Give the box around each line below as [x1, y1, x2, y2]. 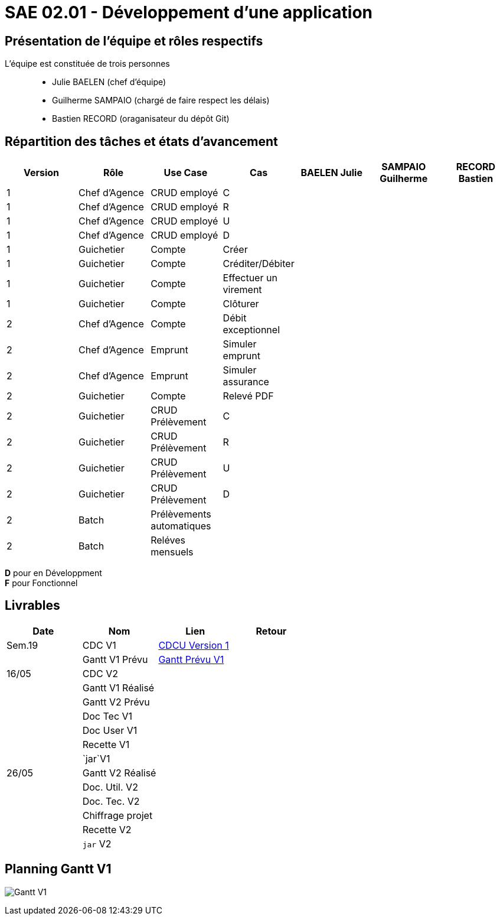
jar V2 [82, 837, 112, 850]
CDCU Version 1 [158, 639, 229, 651]
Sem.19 [6, 639, 38, 651]
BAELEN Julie [300, 167, 362, 179]
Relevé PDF [223, 390, 274, 402]
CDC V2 [82, 667, 118, 680]
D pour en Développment [5, 568, 102, 578]
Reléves [151, 534, 185, 547]
